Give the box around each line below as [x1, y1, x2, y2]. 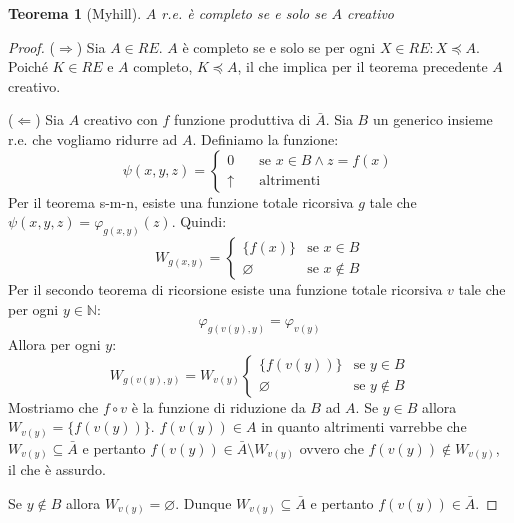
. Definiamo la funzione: [192, 128, 339, 149]
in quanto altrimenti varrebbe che [261, 416, 467, 437]
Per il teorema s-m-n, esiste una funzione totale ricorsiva [8, 191, 354, 212]
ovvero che [299, 437, 364, 458]
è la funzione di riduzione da [131, 396, 306, 417]
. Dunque [175, 492, 232, 513]
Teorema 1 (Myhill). [8, 3, 142, 23]
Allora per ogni [8, 334, 101, 355]
